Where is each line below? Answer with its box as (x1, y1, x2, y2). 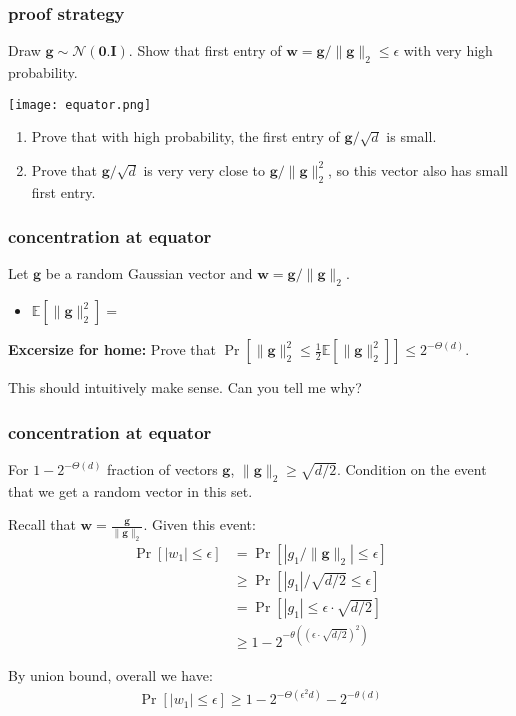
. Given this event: (143, 514, 256, 535)
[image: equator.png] (8, 97, 152, 112)
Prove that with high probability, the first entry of (31, 126, 340, 147)
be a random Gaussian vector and (45, 263, 253, 284)
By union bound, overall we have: (8, 665, 213, 686)
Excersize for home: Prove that (8, 339, 217, 360)
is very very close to (143, 159, 265, 180)
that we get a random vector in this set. (8, 480, 253, 501)
